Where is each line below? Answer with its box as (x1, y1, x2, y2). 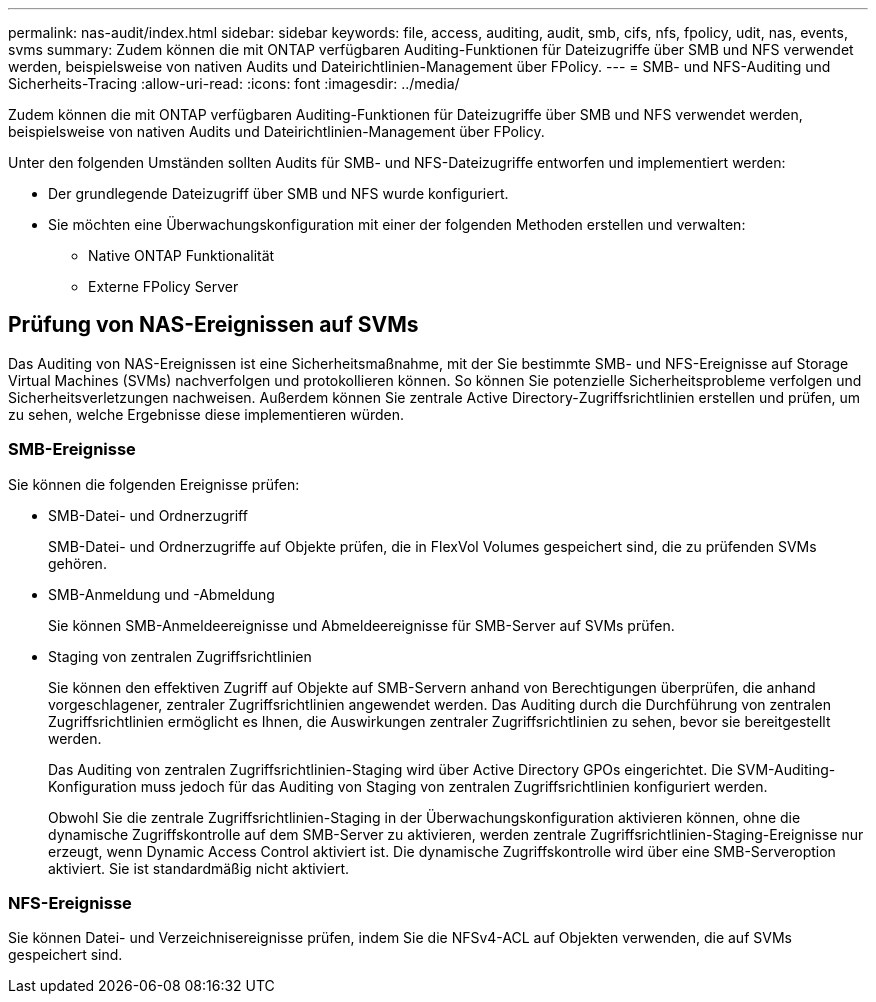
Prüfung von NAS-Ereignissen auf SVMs (8, 312, 419, 338)
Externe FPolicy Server (88, 278, 239, 295)
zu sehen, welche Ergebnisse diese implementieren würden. (8, 405, 405, 423)
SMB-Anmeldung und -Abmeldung (48, 585, 275, 603)
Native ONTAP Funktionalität (88, 247, 275, 264)
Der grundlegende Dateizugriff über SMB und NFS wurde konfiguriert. (48, 185, 509, 202)
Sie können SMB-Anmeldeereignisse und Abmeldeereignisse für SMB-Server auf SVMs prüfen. (48, 616, 675, 634)
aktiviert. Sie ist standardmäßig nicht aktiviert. (48, 859, 350, 877)
